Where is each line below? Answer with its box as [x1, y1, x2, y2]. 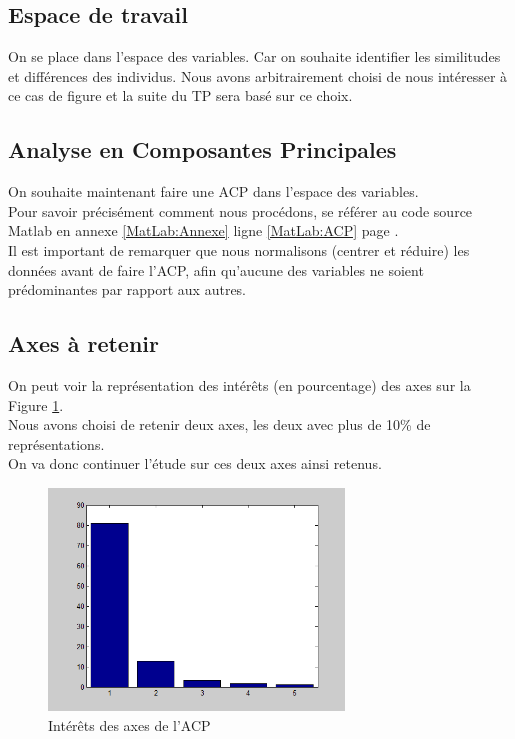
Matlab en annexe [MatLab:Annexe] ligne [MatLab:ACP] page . [8, 220, 399, 241]
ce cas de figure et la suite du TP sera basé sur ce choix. [8, 85, 353, 106]
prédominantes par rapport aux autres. [8, 279, 246, 300]
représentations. [8, 433, 105, 454]
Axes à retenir [8, 328, 159, 359]
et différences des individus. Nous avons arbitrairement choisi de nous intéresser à [8, 65, 508, 86]
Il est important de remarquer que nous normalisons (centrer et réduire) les [8, 239, 470, 260]
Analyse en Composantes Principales [8, 134, 397, 165]
